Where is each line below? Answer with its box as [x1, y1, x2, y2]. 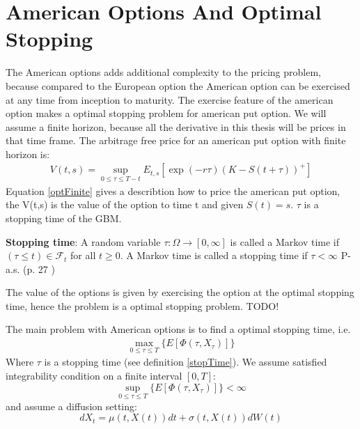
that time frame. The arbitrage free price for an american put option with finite [6, 133, 346, 148]
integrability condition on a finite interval [6, 368, 182, 382]
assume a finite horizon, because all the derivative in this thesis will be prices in [6, 119, 346, 134]
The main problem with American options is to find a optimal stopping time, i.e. [6, 322, 351, 336]
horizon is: [6, 146, 50, 161]
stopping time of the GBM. [6, 210, 122, 225]
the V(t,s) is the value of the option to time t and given [6, 197, 244, 212]
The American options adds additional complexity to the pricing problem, [6, 65, 321, 79]
